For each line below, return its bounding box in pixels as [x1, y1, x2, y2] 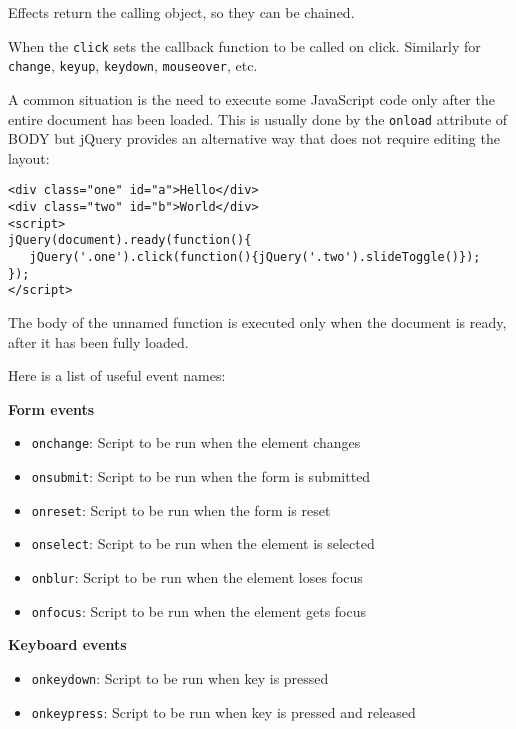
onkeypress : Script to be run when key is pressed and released [31, 701, 416, 722]
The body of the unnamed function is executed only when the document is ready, [8, 311, 507, 332]
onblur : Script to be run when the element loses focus [31, 566, 363, 587]
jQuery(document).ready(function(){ [8, 233, 252, 248]
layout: [8, 147, 50, 168]
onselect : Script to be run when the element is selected [31, 533, 375, 554]
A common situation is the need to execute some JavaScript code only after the [8, 88, 495, 109]
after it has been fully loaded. [8, 331, 189, 352]
